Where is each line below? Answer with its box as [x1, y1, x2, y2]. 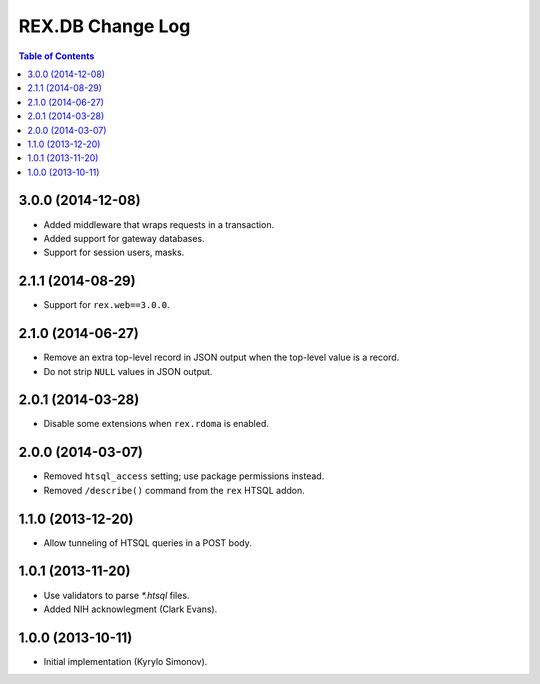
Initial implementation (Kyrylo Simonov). [43, 655, 208, 667]
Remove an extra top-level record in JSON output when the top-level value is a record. [43, 351, 400, 364]
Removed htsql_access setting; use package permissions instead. [43, 470, 325, 482]
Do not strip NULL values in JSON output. [43, 365, 213, 377]
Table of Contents [18, 50, 95, 62]
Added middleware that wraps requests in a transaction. [43, 218, 275, 230]
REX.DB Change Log [18, 15, 191, 37]
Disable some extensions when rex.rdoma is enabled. [43, 418, 270, 430]
